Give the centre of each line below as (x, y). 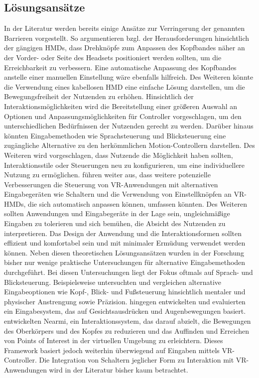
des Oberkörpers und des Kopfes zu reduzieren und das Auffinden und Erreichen (127, 330)
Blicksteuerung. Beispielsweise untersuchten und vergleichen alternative (113, 282)
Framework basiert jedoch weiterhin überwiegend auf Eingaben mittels (112, 350)
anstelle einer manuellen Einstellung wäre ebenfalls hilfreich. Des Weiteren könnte (129, 77)
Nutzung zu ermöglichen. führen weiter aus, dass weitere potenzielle (107, 175)
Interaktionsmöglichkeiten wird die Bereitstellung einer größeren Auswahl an (121, 106)
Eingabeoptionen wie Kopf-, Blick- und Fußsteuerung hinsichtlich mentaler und (125, 292)
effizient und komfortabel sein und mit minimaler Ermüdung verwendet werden (125, 243)
